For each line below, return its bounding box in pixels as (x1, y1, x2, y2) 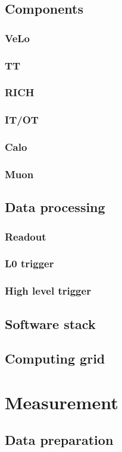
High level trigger (5, 283, 91, 298)
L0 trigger (5, 256, 54, 271)
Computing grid (5, 349, 105, 368)
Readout (5, 229, 46, 244)
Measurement (5, 390, 118, 414)
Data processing (5, 198, 105, 216)
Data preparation (5, 431, 114, 449)
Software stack (5, 314, 96, 333)
